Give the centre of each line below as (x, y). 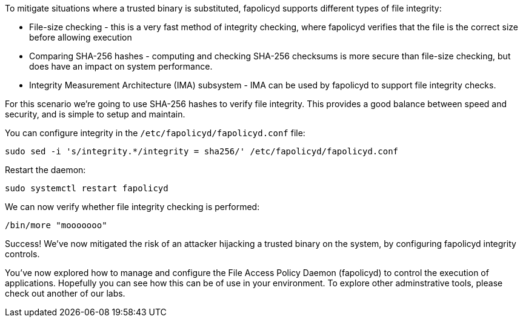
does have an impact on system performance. (121, 66)
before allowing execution (81, 37)
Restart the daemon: (45, 170)
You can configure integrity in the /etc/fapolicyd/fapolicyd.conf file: (155, 133)
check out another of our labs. (65, 293)
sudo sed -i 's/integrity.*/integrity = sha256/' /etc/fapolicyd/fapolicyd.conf (202, 151)
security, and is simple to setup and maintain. (95, 114)
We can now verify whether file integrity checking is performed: (132, 207)
